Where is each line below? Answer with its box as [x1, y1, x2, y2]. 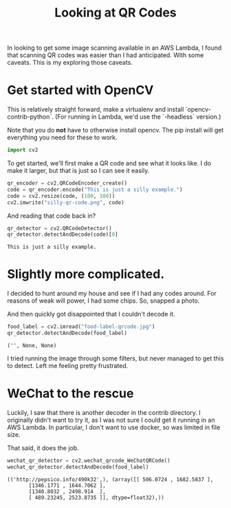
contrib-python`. [7, 112, 54, 121]
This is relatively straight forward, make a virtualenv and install [7, 105, 184, 114]
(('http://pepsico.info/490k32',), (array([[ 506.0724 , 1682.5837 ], [7, 476, 214, 483]
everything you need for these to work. [7, 133, 118, 142]
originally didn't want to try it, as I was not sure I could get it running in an [7, 416, 215, 424]
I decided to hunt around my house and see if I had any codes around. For [7, 289, 217, 298]
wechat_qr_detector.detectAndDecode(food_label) [7, 463, 149, 470]
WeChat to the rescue [7, 386, 134, 401]
